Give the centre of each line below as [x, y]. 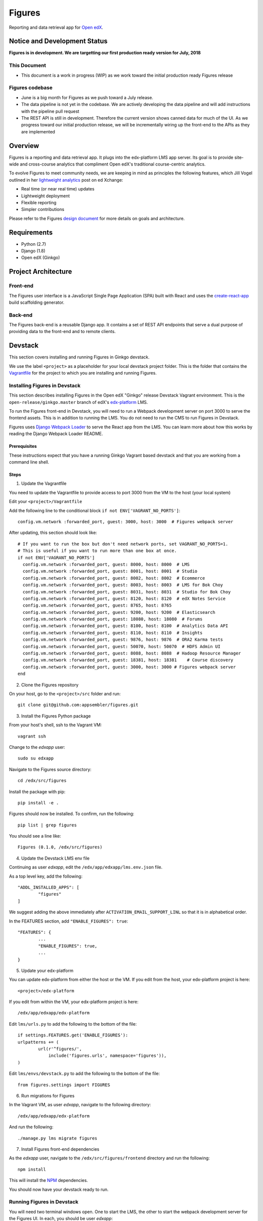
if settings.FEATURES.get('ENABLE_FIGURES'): [73, 1035]
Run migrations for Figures [48, 1096]
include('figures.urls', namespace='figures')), [107, 1056]
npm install [32, 1169]
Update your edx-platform [47, 970]
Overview [24, 146]
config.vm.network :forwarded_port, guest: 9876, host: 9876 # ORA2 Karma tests [123, 640]
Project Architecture [41, 272]
